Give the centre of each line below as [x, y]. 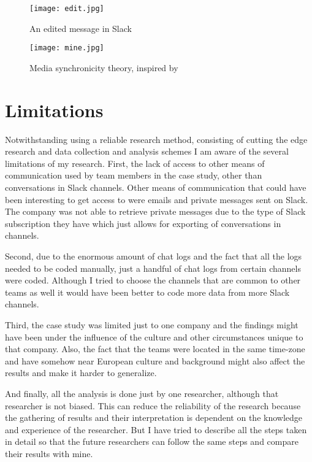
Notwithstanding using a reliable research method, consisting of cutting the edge [156, 139]
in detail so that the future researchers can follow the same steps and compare [152, 441]
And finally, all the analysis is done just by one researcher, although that [142, 393]
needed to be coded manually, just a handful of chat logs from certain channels [153, 268]
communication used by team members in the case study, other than [134, 175]
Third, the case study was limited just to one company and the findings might [152, 324]
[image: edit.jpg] [67, 9]
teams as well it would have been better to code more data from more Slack [147, 292]
